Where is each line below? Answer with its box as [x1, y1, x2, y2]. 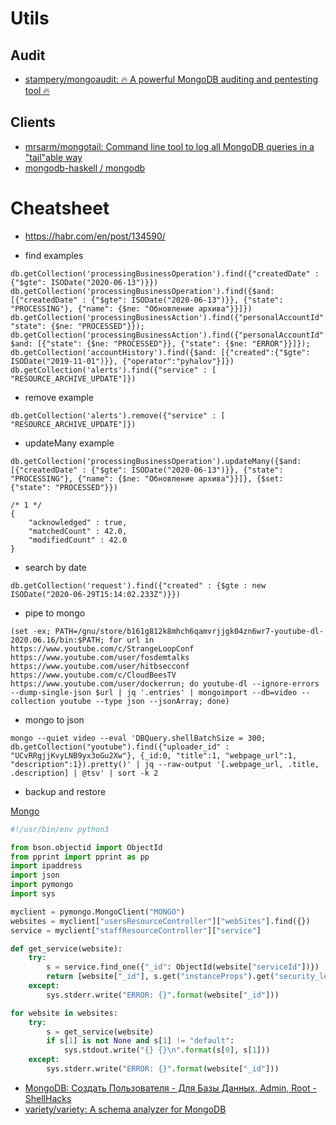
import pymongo [10, 880, 74, 890]
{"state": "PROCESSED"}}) [10, 482, 118, 492]
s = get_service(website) [46, 1027, 155, 1037]
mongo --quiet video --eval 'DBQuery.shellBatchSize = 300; [10, 733, 267, 743]
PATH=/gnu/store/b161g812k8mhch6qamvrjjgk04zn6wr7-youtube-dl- [54, 626, 325, 636]
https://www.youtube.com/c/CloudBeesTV [10, 670, 177, 680]
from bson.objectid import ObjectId [10, 842, 163, 852]
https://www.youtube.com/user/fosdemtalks [10, 652, 190, 662]
